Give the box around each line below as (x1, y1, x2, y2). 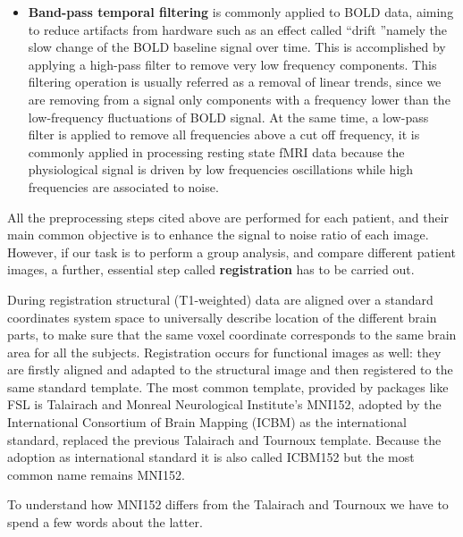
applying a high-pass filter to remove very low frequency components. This (28, 55, 437, 73)
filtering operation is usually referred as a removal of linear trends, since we (28, 72, 442, 91)
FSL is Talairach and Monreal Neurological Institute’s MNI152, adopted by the (7, 395, 442, 414)
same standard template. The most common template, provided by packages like (7, 377, 449, 396)
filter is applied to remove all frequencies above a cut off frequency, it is (28, 125, 420, 144)
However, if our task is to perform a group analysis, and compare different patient (7, 242, 456, 261)
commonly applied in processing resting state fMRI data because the (28, 142, 405, 161)
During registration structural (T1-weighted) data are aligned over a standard (7, 289, 434, 308)
